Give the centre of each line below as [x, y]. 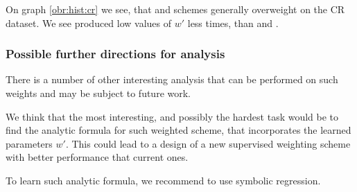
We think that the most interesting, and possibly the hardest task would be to [172, 116]
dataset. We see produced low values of [89, 23]
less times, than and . [233, 23]
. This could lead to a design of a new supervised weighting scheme [208, 143]
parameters [29, 143]
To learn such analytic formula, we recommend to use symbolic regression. [163, 180]
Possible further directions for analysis [115, 54]
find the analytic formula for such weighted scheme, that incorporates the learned [178, 130]
